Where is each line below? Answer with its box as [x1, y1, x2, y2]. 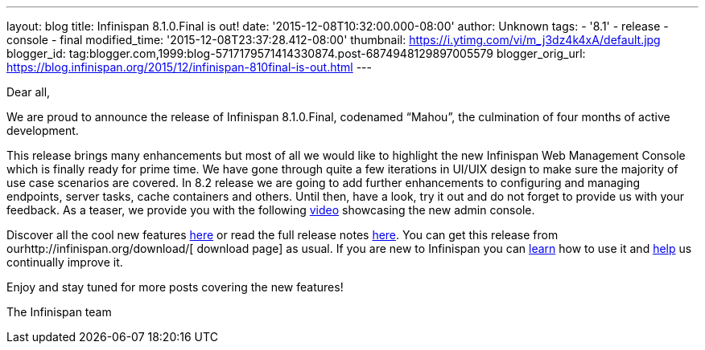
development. [6, 124, 79, 137]
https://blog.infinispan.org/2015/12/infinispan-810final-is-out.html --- [6, 60, 372, 74]
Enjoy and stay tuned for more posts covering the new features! [6, 280, 344, 294]
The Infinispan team [6, 305, 112, 319]
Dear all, [6, 85, 51, 99]
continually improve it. [6, 255, 123, 269]
